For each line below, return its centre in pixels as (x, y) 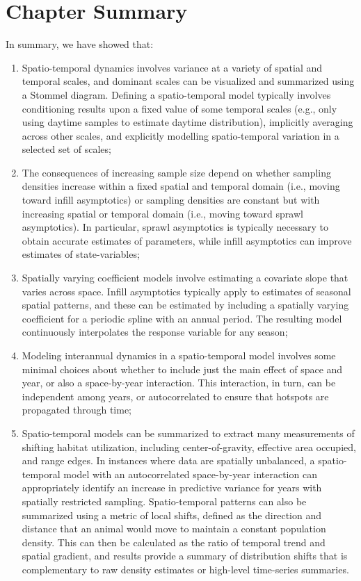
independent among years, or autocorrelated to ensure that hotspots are (175, 396)
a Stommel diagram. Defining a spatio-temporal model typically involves (176, 94)
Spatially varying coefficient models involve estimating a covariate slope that (185, 278)
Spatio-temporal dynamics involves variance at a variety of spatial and (172, 67)
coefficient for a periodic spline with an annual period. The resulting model (182, 318)
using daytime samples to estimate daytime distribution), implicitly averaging (187, 122)
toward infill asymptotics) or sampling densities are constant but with (171, 200)
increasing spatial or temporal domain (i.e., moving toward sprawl (162, 213)
